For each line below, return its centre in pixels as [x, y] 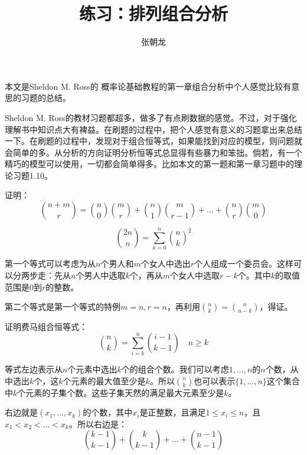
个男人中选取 [101, 275]
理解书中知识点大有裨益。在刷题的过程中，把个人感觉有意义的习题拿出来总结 [153, 129]
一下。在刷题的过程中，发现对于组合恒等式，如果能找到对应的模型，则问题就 [153, 141]
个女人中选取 [195, 275]
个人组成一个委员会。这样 [244, 263]
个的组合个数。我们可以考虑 [175, 369]
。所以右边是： [98, 423]
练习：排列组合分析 [153, 13]
